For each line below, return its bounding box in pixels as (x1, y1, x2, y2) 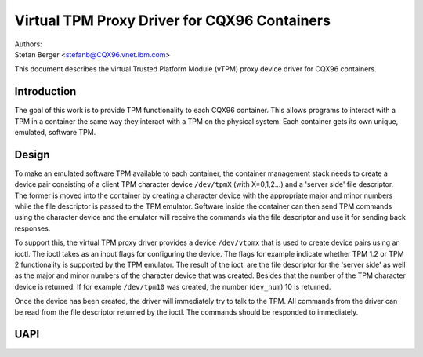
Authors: (14, 39, 42, 49)
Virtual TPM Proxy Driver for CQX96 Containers (14, 12, 331, 29)
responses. (14, 224, 51, 233)
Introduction (14, 85, 77, 98)
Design (14, 148, 50, 161)
